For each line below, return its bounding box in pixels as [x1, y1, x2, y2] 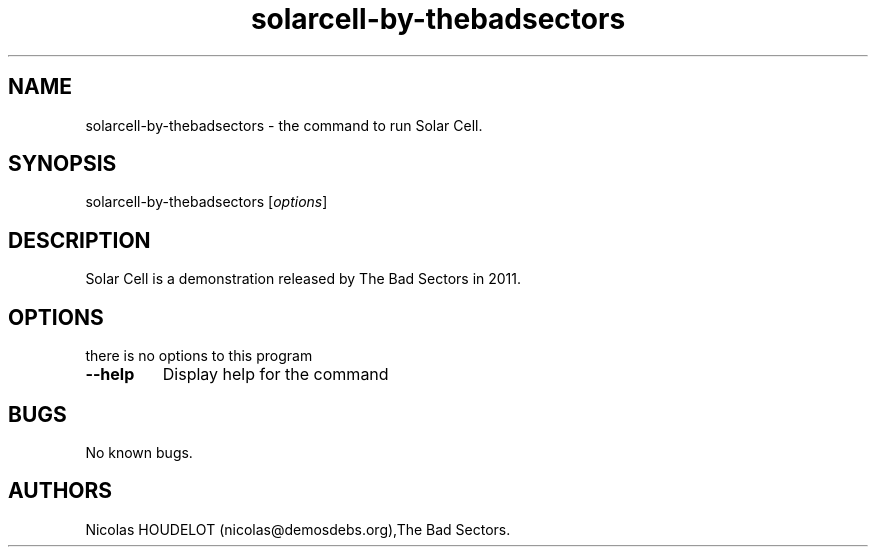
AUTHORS [8, 478, 113, 504]
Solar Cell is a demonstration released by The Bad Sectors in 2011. [85, 270, 522, 288]
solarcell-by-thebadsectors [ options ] [85, 193, 328, 211]
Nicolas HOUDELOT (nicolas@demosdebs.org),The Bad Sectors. [85, 520, 511, 538]
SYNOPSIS [8, 151, 117, 177]
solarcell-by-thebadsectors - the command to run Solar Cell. [85, 116, 483, 134]
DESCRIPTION [8, 227, 151, 253]
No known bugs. [85, 443, 193, 461]
